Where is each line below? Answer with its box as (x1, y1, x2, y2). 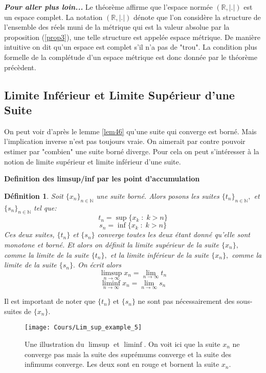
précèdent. (4, 61, 36, 72)
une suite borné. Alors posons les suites (96, 190, 219, 201)
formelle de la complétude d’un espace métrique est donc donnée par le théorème (4, 51, 257, 62)
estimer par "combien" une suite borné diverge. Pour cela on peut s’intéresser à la (4, 146, 259, 156)
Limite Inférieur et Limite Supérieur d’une (4, 87, 235, 102)
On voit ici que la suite (148, 338, 220, 349)
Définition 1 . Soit (4, 190, 63, 201)
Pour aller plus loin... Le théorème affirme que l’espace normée (4, 2, 213, 12)
